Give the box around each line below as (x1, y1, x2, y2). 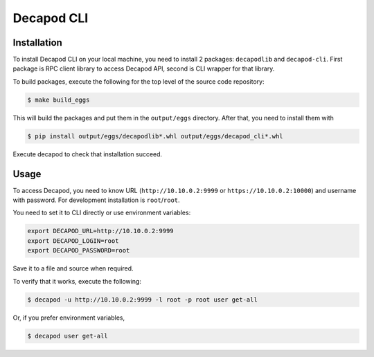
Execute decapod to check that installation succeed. (12, 149, 163, 158)
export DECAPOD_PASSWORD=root (27, 246, 130, 255)
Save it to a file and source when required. (12, 264, 134, 273)
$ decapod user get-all (27, 332, 109, 340)
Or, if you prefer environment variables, (12, 313, 125, 322)
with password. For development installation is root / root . (12, 196, 180, 204)
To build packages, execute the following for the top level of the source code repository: (12, 77, 265, 86)
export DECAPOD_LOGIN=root (27, 237, 119, 245)
